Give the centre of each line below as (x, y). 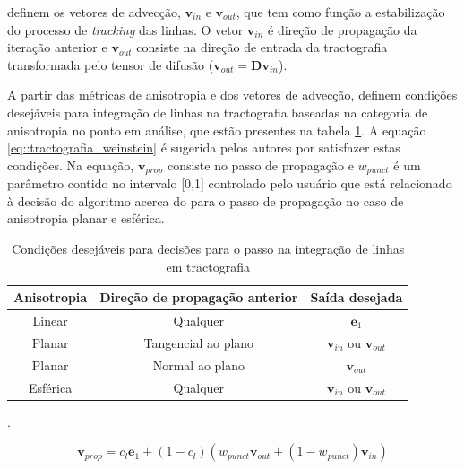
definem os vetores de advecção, (94, 12)
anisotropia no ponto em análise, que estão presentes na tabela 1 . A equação (217, 130)
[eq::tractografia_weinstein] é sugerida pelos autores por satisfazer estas (204, 148)
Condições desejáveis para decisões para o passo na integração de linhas (208, 248)
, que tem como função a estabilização (340, 12)
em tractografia (208, 266)
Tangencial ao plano (199, 342)
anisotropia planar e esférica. (86, 218)
